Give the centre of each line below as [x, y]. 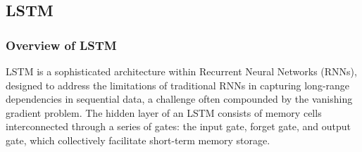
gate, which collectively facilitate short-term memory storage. [138, 140]
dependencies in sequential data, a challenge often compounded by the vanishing [179, 99]
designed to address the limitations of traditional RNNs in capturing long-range [178, 85]
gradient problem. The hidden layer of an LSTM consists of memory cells [164, 112]
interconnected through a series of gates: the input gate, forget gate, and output [179, 126]
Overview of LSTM [61, 45]
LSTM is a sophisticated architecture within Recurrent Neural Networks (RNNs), [181, 71]
